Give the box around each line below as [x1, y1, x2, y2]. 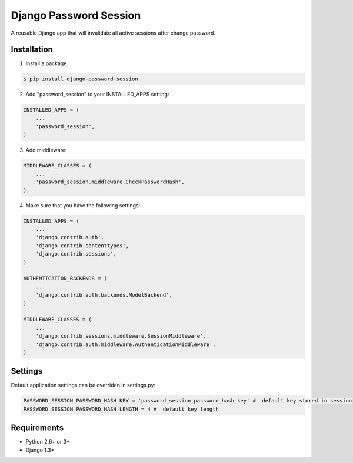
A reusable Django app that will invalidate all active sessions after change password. [11, 29, 216, 36]
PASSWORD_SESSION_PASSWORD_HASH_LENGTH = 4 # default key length [23, 405, 219, 412]
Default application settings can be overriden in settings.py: [11, 382, 156, 389]
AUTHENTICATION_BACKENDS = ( [23, 275, 108, 282]
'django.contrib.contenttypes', [35, 242, 129, 249]
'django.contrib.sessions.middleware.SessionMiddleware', [35, 333, 207, 340]
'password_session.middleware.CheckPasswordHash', [35, 179, 185, 185]
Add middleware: [25, 146, 67, 153]
